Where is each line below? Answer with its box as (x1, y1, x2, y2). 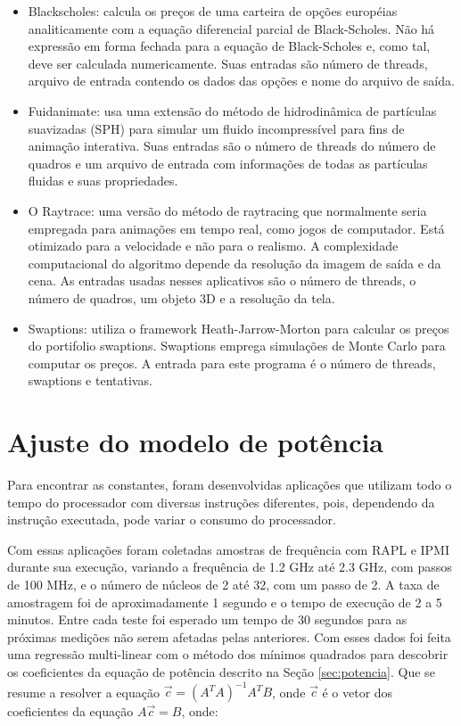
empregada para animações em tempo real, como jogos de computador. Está (28, 219, 445, 237)
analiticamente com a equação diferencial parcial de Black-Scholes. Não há (28, 19, 435, 37)
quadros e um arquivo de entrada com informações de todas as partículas (28, 153, 428, 172)
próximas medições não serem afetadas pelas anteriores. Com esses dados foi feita (7, 627, 451, 646)
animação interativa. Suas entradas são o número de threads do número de (28, 136, 436, 155)
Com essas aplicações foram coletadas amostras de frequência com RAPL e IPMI (7, 540, 450, 558)
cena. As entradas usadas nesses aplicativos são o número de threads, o (28, 271, 416, 290)
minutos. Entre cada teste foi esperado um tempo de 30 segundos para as (7, 610, 407, 629)
